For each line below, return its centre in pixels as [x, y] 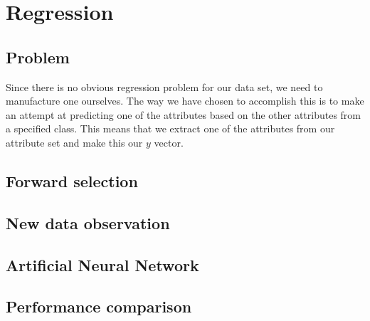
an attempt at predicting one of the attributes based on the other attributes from [184, 114]
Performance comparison [99, 306]
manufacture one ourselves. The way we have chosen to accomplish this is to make [185, 101]
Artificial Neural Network [102, 264]
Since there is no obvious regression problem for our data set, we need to [164, 86]
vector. [169, 142]
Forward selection [72, 180]
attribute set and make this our [74, 142]
